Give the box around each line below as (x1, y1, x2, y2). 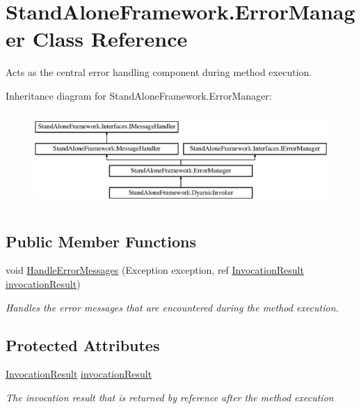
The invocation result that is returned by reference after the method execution (6, 389, 334, 404)
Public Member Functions (6, 230, 196, 252)
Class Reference (32, 24, 188, 53)
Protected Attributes (6, 334, 160, 355)
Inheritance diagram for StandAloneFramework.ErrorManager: (6, 88, 272, 102)
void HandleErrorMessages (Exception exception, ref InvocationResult (6, 263, 304, 277)
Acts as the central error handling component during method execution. (6, 65, 312, 79)
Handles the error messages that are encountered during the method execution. (6, 300, 339, 314)
